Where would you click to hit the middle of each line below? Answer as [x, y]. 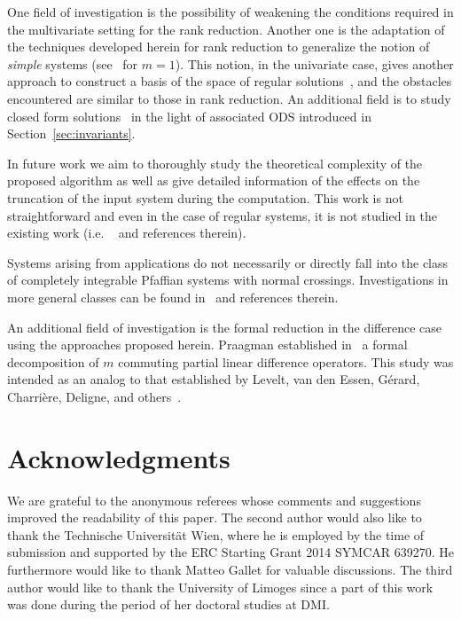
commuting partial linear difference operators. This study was [286, 361]
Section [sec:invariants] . [71, 133]
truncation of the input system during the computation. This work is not [205, 197]
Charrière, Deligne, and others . [94, 396]
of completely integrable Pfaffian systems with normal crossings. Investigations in [228, 280]
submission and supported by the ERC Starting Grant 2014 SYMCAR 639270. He [230, 552]
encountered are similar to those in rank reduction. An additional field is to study [229, 98]
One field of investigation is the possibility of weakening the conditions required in [230, 12]
